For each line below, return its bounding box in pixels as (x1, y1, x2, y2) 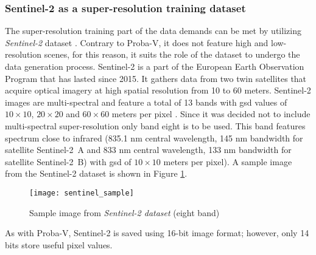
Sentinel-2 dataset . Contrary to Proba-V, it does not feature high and (5, 36, 269, 49)
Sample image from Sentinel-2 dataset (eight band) (29, 206, 220, 219)
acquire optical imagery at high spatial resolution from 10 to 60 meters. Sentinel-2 (5, 84, 311, 97)
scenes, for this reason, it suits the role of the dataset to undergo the (44, 48, 300, 61)
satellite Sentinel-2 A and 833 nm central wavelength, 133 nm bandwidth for (5, 143, 292, 156)
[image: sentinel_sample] (29, 188, 134, 197)
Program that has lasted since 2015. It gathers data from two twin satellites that (5, 72, 307, 84)
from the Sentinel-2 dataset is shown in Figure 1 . (5, 167, 188, 180)
